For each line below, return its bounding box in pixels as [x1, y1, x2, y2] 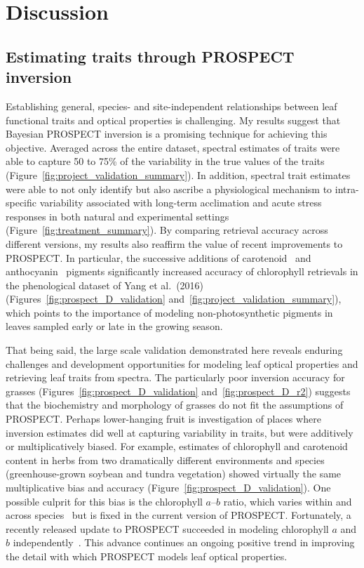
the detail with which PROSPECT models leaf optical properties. [6, 548, 288, 563]
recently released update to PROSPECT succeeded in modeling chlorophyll [6, 521, 329, 536]
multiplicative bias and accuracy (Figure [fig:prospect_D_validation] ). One [6, 480, 331, 494]
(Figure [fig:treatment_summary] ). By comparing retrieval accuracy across [6, 223, 328, 237]
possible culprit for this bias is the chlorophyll [6, 494, 203, 508]
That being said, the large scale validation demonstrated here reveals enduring [6, 343, 343, 357]
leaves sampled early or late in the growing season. [6, 319, 223, 333]
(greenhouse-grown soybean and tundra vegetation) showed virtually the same [6, 466, 342, 481]
